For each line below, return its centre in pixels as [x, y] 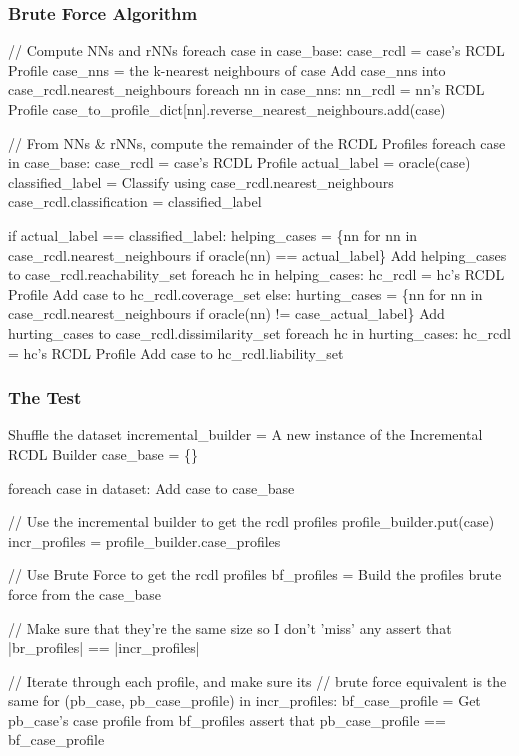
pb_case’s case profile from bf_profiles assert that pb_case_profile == [227, 719]
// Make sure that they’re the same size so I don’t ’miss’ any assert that [230, 627]
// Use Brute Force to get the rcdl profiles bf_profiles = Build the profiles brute [255, 574]
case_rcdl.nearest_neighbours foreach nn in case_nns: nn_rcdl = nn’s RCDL [246, 89]
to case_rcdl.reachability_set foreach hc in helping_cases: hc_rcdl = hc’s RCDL [256, 274]
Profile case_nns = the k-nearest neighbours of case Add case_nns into [227, 69]
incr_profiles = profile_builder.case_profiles [144, 540]
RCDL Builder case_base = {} [103, 453]
